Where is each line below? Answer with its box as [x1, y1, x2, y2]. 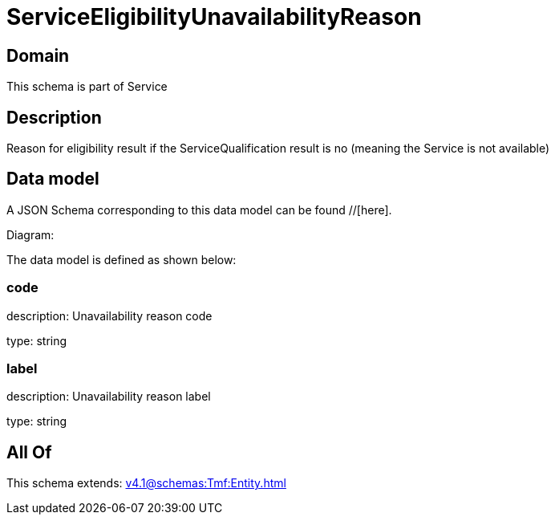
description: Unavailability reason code [6, 308, 213, 323]
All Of [6, 442, 52, 462]
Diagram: [6, 227, 55, 242]
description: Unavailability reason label [6, 389, 211, 404]
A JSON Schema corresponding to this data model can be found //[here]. [6, 202, 392, 217]
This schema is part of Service [6, 79, 168, 94]
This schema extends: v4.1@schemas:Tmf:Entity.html [6, 476, 286, 490]
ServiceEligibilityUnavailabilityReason [6, 3, 422, 31]
